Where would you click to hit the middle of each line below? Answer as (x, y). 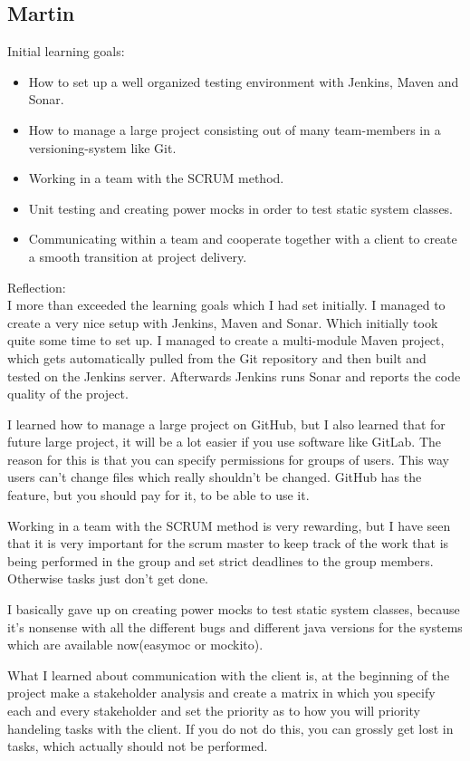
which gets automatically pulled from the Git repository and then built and (217, 357)
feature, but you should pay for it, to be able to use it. (158, 495)
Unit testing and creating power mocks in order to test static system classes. (241, 208)
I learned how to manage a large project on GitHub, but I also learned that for (226, 424)
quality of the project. (68, 394)
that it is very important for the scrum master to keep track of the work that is (228, 543)
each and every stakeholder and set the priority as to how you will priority (214, 711)
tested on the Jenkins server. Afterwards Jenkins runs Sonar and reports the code (234, 376)
